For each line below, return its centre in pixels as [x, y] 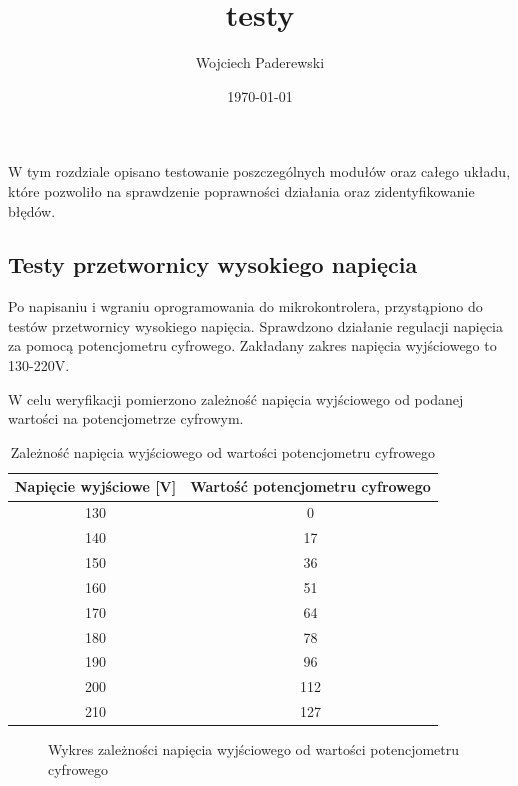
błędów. [32, 210]
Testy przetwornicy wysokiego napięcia [213, 264]
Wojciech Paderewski [260, 62]
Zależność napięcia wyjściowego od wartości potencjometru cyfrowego [222, 451]
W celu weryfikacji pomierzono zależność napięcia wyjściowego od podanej [236, 398]
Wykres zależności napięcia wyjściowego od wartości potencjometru [254, 749]
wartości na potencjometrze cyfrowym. [126, 418]
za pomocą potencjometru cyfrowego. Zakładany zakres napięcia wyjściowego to [252, 345]
